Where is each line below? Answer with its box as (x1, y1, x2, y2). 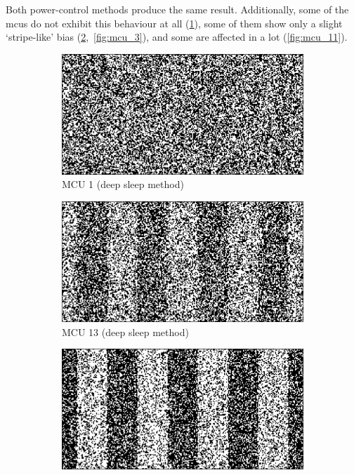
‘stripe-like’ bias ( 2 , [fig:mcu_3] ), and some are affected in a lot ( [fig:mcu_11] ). (6, 29, 348, 44)
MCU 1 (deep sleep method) (62, 177, 184, 192)
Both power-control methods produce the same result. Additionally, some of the (6, 2, 349, 16)
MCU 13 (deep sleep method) (62, 324, 189, 339)
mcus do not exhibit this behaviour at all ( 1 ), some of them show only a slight (6, 15, 343, 30)
